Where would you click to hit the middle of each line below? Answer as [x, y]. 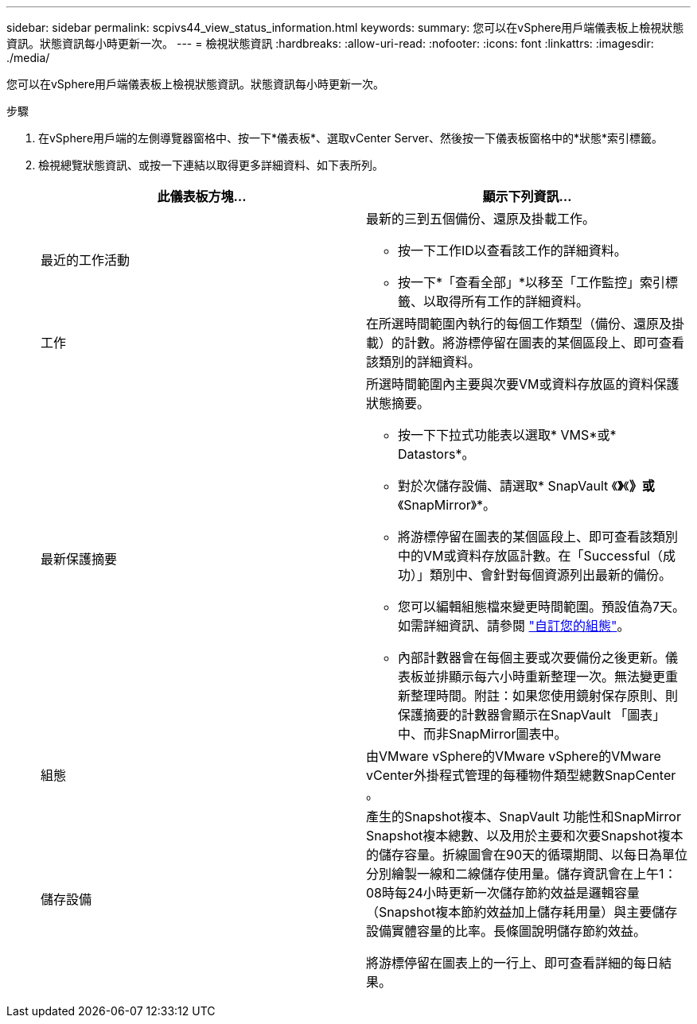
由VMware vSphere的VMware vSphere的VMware [514, 756]
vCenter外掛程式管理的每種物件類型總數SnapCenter [521, 775]
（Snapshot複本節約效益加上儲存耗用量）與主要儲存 [522, 912]
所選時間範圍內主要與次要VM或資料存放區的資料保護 [523, 384]
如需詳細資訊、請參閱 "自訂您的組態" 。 [514, 626]
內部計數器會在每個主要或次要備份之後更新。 [532, 657]
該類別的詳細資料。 [424, 362]
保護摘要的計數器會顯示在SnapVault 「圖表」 [532, 715]
